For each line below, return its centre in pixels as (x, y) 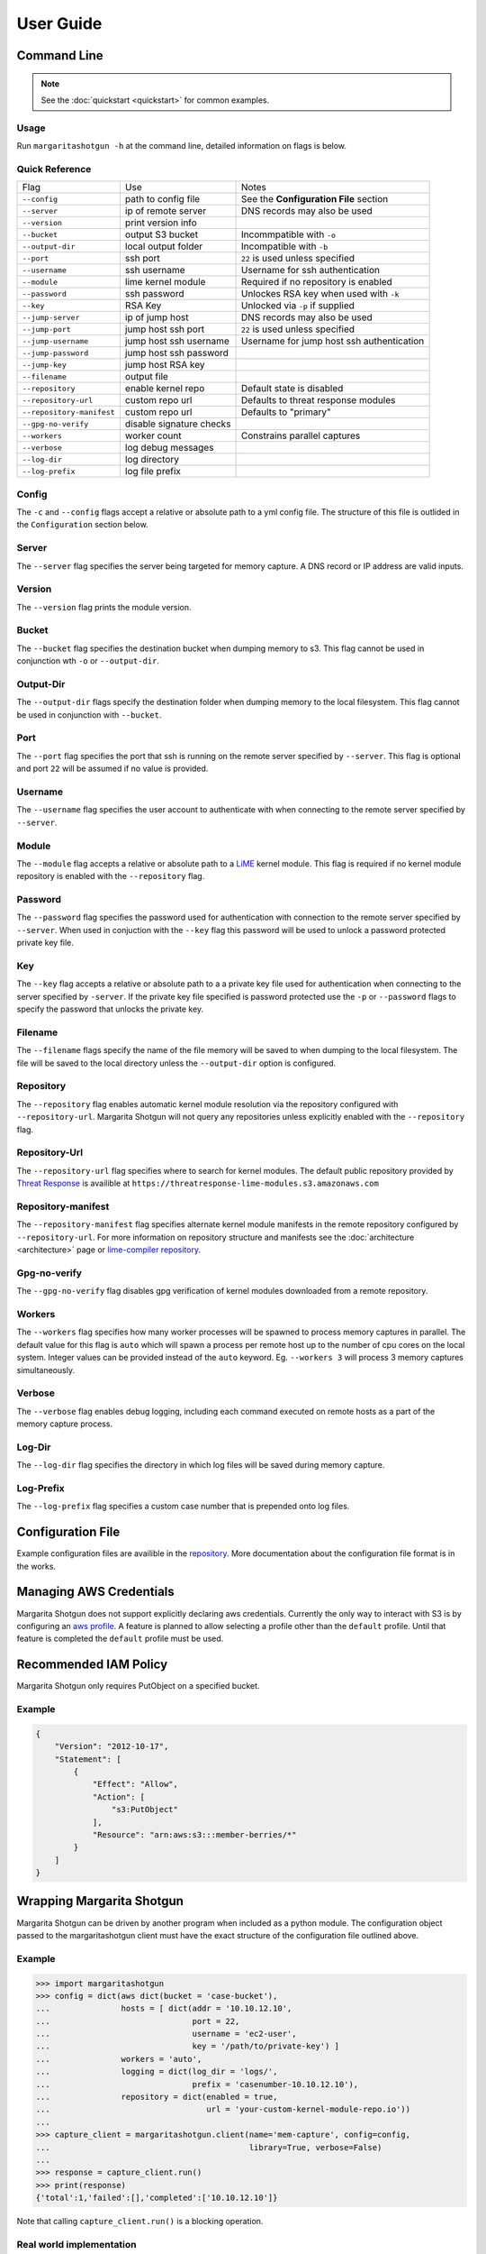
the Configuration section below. (82, 525)
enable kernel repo (165, 389)
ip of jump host (157, 317)
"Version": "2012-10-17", (112, 1746)
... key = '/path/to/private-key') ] (188, 2046)
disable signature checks (178, 424)
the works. (36, 1566)
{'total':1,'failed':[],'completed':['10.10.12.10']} (157, 2198)
